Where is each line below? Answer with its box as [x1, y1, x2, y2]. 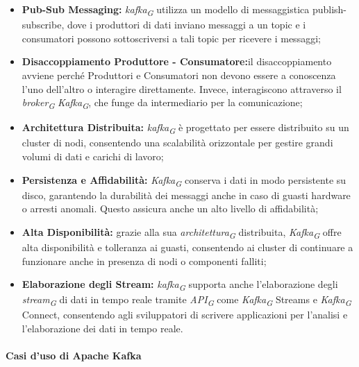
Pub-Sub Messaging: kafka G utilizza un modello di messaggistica [22, 2, 310, 18]
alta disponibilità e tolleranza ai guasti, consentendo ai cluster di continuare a [22, 239, 353, 254]
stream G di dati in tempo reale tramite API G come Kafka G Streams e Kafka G [22, 292, 351, 309]
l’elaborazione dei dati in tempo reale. [22, 321, 183, 335]
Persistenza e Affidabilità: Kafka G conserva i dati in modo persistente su [22, 172, 347, 189]
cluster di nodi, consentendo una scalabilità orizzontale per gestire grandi [22, 135, 333, 150]
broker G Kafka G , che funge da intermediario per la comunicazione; [22, 95, 303, 111]
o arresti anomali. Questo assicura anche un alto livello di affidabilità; [22, 201, 319, 216]
